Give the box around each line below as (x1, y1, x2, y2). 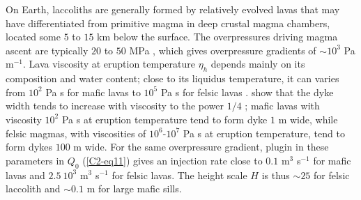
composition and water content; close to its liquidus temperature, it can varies (6, 71, 339, 86)
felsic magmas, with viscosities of (6, 125, 146, 140)
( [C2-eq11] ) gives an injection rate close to (82, 153, 263, 167)
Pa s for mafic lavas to (45, 84, 141, 99)
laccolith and (6, 181, 61, 196)
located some (6, 29, 61, 44)
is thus (261, 167, 290, 182)
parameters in (6, 153, 65, 167)
